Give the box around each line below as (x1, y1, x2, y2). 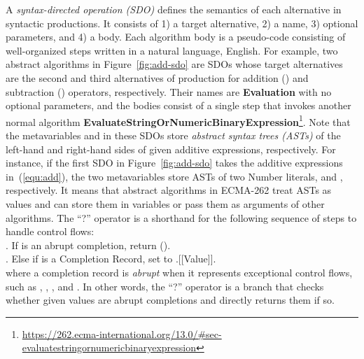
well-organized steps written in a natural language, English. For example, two (6, 43, 338, 57)
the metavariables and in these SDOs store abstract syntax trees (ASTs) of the (6, 128, 341, 142)
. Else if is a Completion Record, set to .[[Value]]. (6, 251, 216, 266)
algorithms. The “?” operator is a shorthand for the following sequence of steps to (6, 210, 357, 225)
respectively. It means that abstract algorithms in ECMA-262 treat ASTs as (6, 183, 332, 197)
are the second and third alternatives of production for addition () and (6, 70, 309, 85)
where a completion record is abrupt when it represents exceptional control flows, (6, 265, 353, 279)
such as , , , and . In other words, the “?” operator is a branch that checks (6, 279, 324, 293)
